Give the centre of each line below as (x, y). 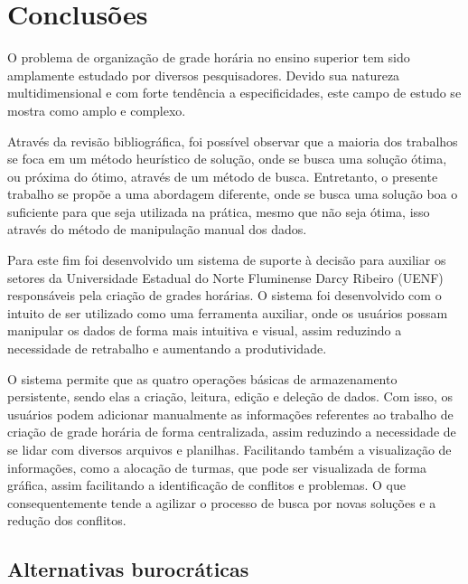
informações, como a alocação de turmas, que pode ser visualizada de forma (217, 467)
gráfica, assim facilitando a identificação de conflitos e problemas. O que (206, 485)
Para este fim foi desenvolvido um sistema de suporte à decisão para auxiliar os (227, 260)
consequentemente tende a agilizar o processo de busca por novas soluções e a (222, 502)
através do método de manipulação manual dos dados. (157, 229)
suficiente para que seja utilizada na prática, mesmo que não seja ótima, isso (219, 211)
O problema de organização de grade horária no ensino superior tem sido (209, 57)
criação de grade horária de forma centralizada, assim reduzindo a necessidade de (232, 432)
